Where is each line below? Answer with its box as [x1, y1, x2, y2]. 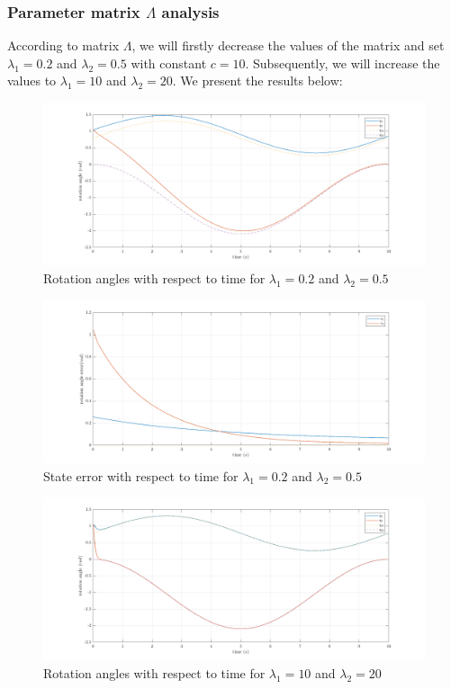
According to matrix [7, 36, 120, 55]
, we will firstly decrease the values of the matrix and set [131, 36, 445, 55]
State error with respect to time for [43, 466, 239, 485]
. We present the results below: [172, 71, 343, 90]
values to [7, 71, 57, 90]
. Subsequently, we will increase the [245, 53, 440, 72]
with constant [131, 53, 207, 72]
